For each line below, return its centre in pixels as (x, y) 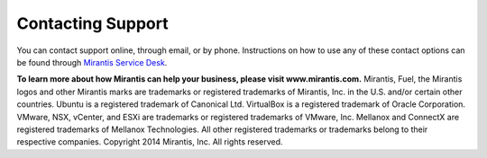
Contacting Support (92, 23)
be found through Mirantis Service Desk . (92, 62)
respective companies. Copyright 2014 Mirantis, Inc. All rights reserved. (150, 142)
